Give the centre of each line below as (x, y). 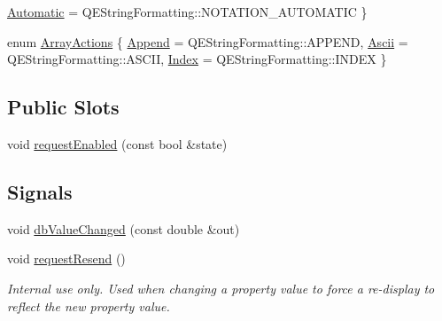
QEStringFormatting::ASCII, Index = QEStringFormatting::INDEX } (197, 59)
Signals (40, 191)
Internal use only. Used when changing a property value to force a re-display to (221, 288)
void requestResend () (66, 258)
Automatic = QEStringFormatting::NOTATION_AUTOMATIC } (187, 12)
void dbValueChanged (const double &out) (124, 228)
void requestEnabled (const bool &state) (117, 143)
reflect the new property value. (89, 305)
